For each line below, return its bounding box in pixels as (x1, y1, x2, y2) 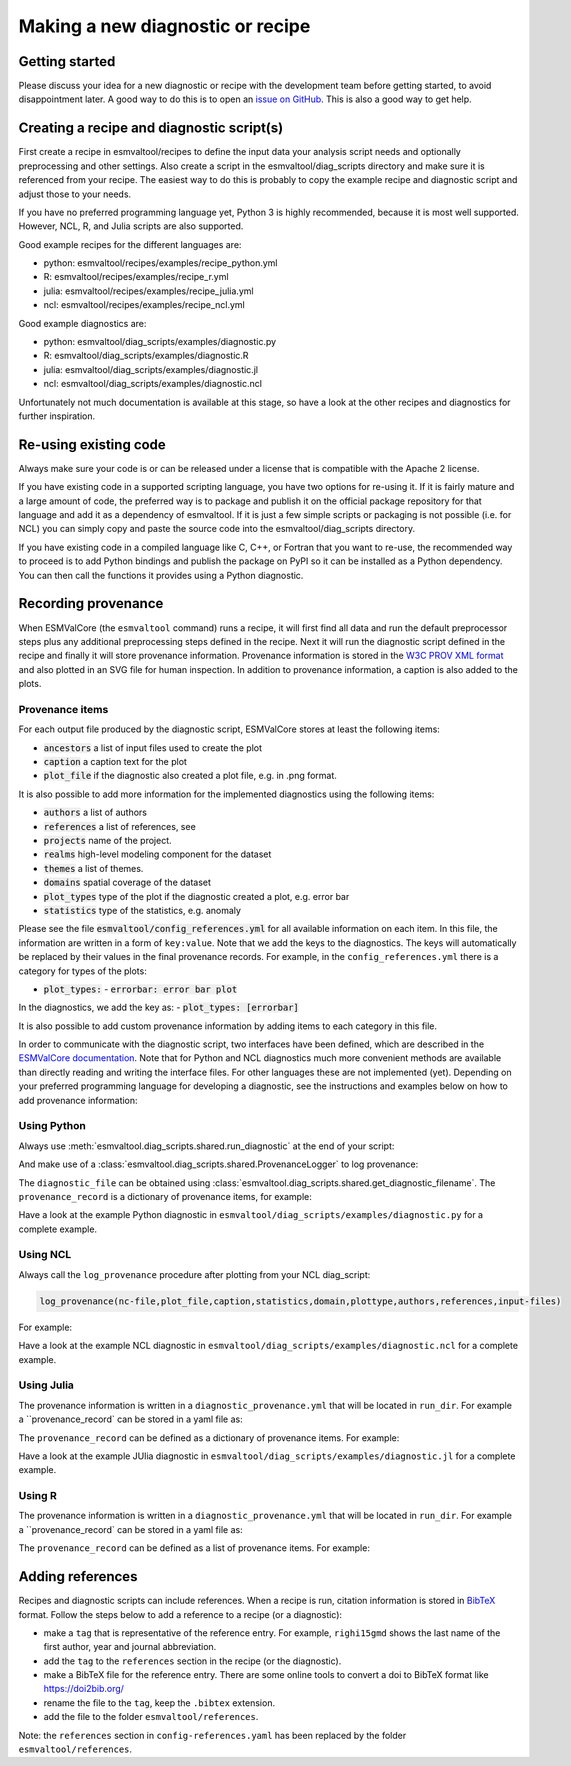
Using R (18, 1489, 57, 1503)
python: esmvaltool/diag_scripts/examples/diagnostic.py (43, 336, 277, 348)
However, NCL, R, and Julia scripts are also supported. (18, 220, 244, 232)
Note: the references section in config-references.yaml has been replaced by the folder (18, 1729, 407, 1741)
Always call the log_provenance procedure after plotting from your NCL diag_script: (18, 1268, 371, 1280)
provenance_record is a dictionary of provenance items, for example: (18, 1190, 312, 1202)
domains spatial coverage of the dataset (43, 876, 212, 889)
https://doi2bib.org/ (43, 1683, 125, 1695)
